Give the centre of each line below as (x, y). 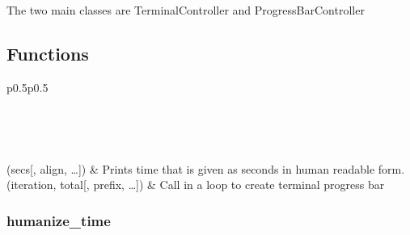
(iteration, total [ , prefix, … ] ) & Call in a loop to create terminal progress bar (196, 185)
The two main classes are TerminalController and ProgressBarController (186, 10)
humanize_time (59, 220)
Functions (48, 53)
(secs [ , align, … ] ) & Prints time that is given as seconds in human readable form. (206, 168)
